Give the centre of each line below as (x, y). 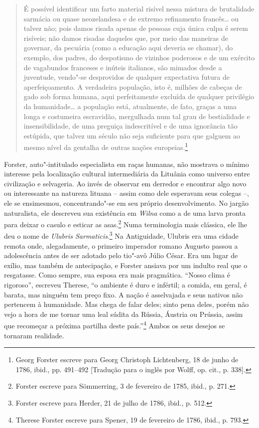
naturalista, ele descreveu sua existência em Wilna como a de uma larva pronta (125, 213)
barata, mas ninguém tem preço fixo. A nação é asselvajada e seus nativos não (124, 294)
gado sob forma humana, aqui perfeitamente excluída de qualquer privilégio (139, 96)
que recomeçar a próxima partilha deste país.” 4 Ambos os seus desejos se (115, 325)
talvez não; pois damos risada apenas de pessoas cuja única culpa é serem (136, 28)
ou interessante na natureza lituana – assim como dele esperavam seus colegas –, (127, 193)
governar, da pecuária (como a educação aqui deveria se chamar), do (128, 48)
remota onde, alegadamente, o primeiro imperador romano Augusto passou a (121, 245)
